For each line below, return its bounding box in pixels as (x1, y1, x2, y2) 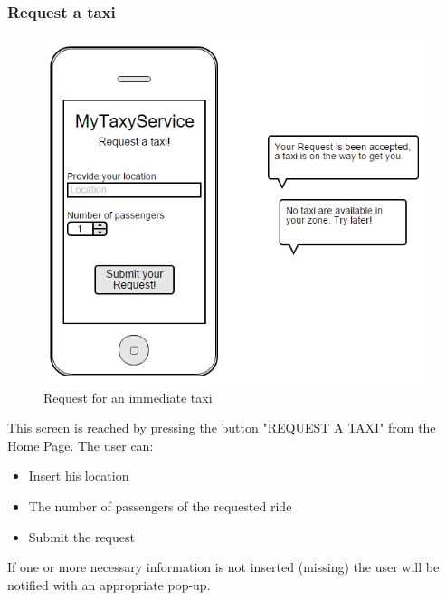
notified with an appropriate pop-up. (7, 575, 211, 594)
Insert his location (28, 466, 129, 485)
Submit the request (28, 527, 135, 546)
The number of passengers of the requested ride (28, 497, 292, 516)
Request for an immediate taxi (43, 387, 213, 406)
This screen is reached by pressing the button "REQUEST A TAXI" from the (7, 418, 436, 437)
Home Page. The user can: (7, 435, 154, 454)
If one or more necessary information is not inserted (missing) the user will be (7, 557, 440, 576)
